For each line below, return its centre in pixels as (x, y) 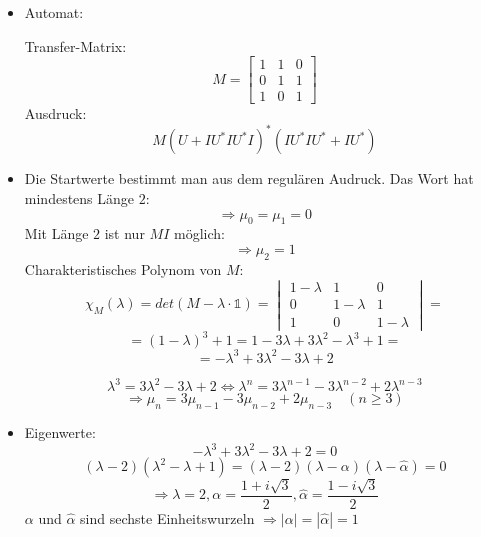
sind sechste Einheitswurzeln (167, 517)
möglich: (199, 233)
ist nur (124, 233)
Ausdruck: (55, 113)
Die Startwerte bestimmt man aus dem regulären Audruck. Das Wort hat (249, 178)
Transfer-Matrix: (75, 45)
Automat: (54, 12)
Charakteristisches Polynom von (123, 268)
